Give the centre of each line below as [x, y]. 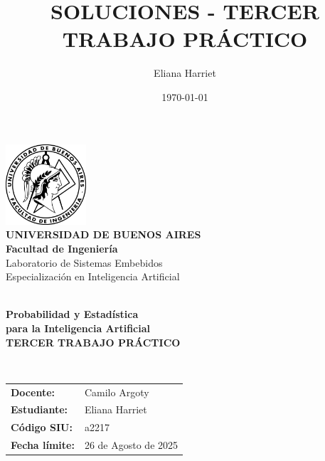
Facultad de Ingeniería [62, 249]
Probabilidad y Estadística [72, 314]
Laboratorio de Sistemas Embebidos [84, 262]
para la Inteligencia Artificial [78, 328]
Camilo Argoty [117, 392]
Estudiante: [39, 409]
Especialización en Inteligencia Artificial [93, 276]
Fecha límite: [43, 445]
